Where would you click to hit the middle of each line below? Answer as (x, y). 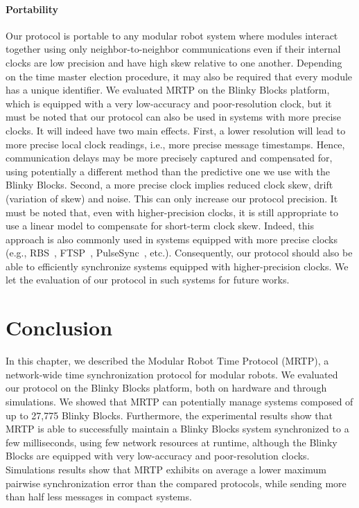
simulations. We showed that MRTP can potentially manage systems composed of (179, 401)
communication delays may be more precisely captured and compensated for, (169, 158)
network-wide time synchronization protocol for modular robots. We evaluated (172, 374)
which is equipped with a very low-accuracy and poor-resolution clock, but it (169, 103)
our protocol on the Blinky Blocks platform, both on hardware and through (166, 388)
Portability (32, 9)
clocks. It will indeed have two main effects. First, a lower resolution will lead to (176, 130)
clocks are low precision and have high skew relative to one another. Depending (174, 62)
